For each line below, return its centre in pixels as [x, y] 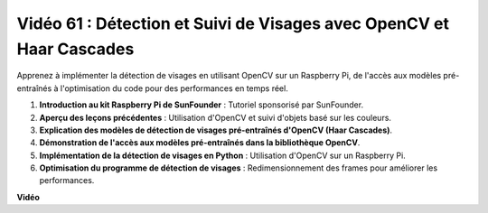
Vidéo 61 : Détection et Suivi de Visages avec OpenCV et [233, 23]
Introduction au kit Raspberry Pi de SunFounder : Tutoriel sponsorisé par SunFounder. [202, 105]
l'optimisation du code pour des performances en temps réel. [174, 88]
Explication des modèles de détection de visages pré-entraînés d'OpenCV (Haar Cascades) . [216, 130]
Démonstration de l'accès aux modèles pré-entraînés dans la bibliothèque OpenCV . [200, 143]
